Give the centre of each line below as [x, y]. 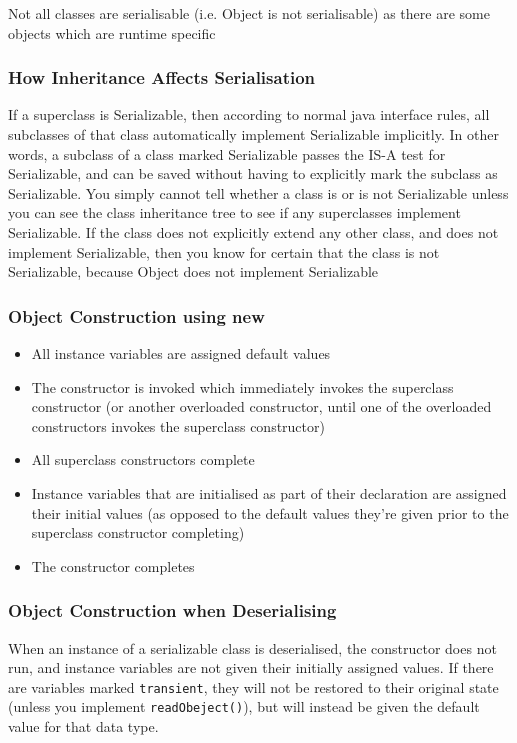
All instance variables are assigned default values [181, 352]
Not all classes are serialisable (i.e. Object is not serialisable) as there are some [249, 13]
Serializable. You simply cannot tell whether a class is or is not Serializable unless [258, 192]
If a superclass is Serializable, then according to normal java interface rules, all [249, 114]
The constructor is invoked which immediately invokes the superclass [242, 386]
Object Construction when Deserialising [172, 610]
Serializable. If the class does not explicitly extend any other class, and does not [253, 231]
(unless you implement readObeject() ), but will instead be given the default [244, 706]
